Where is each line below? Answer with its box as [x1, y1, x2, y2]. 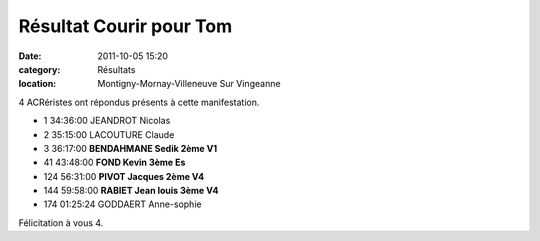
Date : [18, 50, 42, 62]
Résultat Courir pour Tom [18, 15, 233, 37]
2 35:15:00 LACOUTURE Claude [43, 128, 175, 140]
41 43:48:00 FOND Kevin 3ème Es [43, 156, 186, 169]
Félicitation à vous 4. [18, 216, 104, 229]
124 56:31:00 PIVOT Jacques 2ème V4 [43, 170, 205, 182]
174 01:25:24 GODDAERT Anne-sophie [43, 198, 202, 210]
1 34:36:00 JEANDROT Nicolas [43, 115, 171, 127]
